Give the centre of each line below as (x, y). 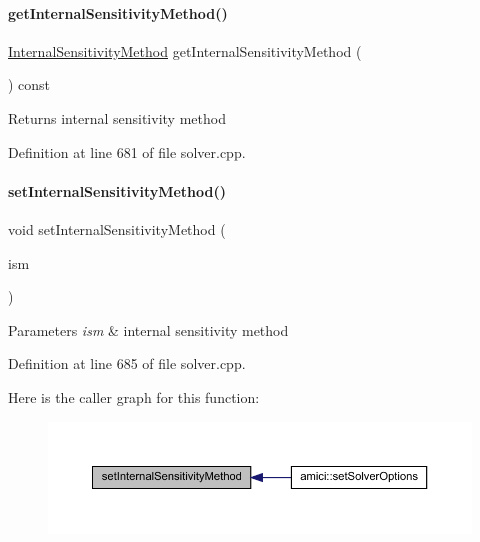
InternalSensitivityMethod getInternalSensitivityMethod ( (185, 50)
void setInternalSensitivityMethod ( (117, 228)
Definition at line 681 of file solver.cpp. (127, 151)
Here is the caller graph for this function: (134, 396)
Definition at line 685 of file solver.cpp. (127, 363)
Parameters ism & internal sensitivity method (148, 329)
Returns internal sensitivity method (117, 117)
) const (29, 84)
